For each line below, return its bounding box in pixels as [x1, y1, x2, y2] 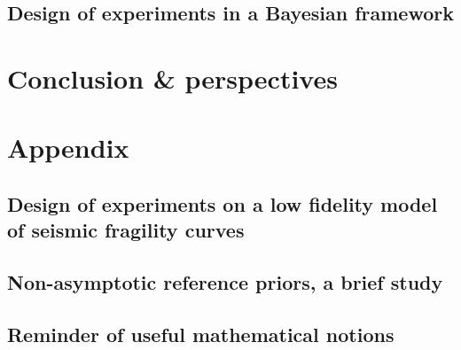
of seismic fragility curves [7, 216, 245, 244]
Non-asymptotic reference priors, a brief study [7, 268, 443, 296]
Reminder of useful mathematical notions [7, 320, 395, 347]
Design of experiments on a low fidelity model [7, 190, 438, 217]
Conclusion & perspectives [7, 59, 338, 96]
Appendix [7, 129, 129, 166]
